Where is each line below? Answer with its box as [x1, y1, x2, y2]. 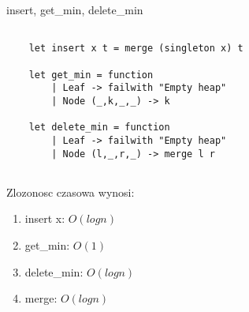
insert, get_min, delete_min [6, 2, 143, 17]
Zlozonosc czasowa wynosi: [6, 183, 135, 200]
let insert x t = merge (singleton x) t [28, 43, 243, 55]
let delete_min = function [28, 122, 170, 133]
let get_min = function [28, 69, 154, 81]
